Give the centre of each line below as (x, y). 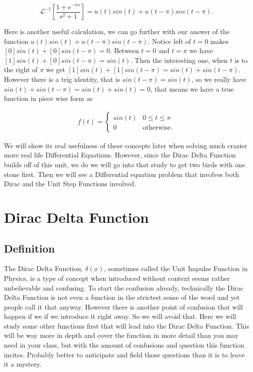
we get (55, 69)
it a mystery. (23, 364)
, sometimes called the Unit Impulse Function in (176, 268)
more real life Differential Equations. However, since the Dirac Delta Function (120, 155)
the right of (21, 69)
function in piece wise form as (48, 98)
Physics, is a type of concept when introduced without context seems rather (117, 278)
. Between (124, 50)
